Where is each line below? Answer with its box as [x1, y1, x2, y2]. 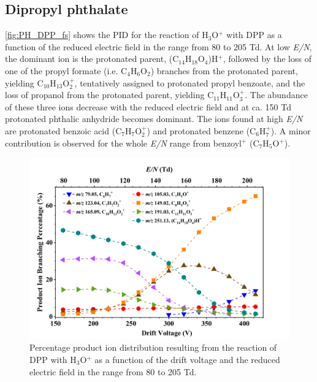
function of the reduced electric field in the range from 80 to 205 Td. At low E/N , [5, 40, 312, 53]
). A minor [270, 124, 311, 137]
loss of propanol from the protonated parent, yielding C [5, 88, 214, 101]
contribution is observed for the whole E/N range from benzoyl [5, 136, 242, 149]
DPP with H [29, 353, 77, 365]
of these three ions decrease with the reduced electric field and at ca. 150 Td [5, 100, 291, 113]
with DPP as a [226, 28, 282, 41]
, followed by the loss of [223, 52, 311, 65]
